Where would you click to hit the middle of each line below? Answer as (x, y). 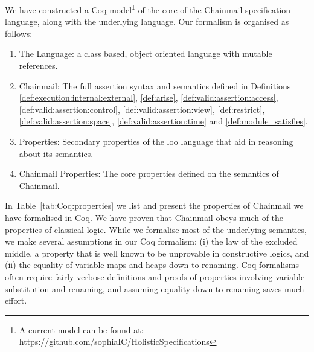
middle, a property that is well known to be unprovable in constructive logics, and (157, 253)
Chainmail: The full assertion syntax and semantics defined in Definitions (155, 85)
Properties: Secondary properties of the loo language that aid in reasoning (156, 141)
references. (38, 66)
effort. (16, 300)
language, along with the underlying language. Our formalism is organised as (147, 21)
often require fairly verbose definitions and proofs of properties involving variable (155, 276)
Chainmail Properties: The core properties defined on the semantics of (149, 174)
